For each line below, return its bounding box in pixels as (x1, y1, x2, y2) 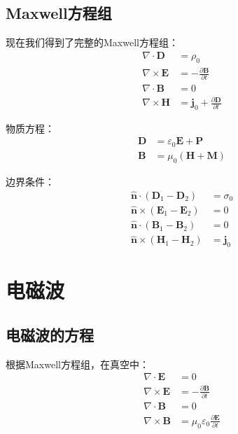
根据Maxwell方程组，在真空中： (6, 356, 149, 371)
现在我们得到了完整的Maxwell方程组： (6, 35, 178, 50)
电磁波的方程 (6, 323, 94, 345)
